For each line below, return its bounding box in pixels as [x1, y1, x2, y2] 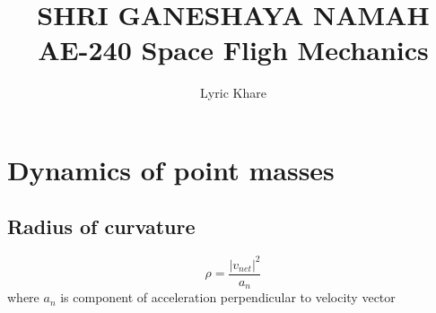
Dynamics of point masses [7, 151, 335, 187]
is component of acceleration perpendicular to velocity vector [60, 288, 396, 307]
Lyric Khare [200, 83, 266, 102]
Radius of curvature [7, 213, 196, 240]
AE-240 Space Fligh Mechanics [38, 31, 429, 68]
